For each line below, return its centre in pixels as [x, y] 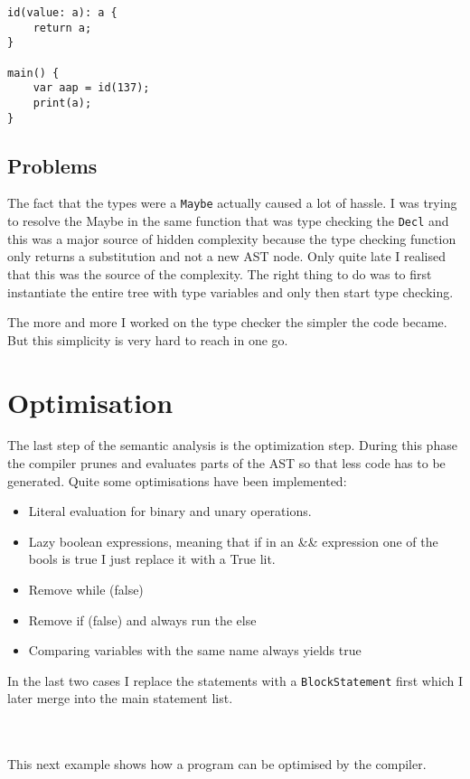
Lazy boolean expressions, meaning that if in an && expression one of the [233, 541]
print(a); [62, 103]
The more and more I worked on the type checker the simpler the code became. [227, 322]
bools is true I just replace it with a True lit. [152, 559]
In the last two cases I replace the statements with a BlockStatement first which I [235, 680]
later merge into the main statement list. [120, 698]
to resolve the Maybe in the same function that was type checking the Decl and [228, 221]
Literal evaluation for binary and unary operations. [170, 511]
